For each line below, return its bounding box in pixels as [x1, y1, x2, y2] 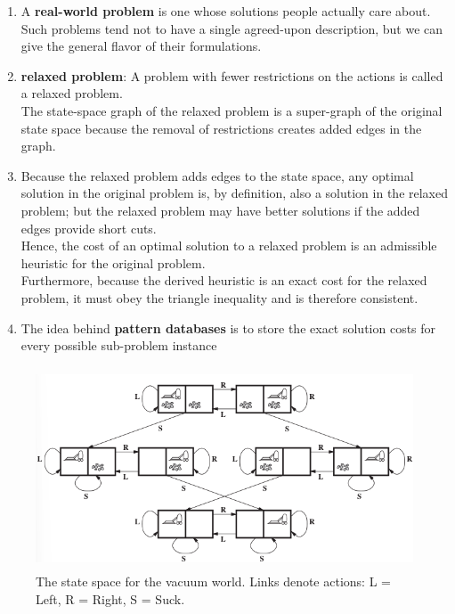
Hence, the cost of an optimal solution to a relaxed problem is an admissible [20, 236, 437, 255]
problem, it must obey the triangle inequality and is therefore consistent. [20, 288, 418, 307]
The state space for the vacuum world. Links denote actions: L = [36, 572, 391, 591]
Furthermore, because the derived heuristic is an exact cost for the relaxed [20, 271, 427, 290]
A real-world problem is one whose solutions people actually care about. [20, 2, 431, 20]
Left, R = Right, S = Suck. [36, 589, 185, 608]
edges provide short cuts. [20, 218, 157, 237]
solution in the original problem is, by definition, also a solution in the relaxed [20, 184, 449, 202]
